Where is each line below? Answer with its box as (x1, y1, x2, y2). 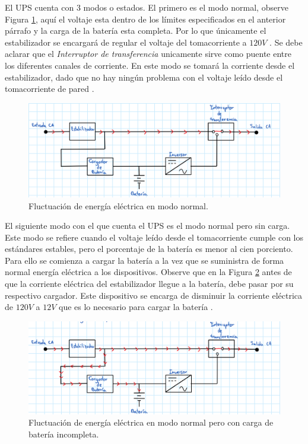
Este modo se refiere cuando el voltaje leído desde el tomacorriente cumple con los (5, 231, 304, 243)
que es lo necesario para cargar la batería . (59, 301, 213, 313)
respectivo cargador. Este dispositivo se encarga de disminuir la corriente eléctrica (5, 289, 303, 301)
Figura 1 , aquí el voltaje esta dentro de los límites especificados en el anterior (5, 12, 286, 25)
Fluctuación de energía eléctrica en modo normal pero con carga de (28, 416, 274, 429)
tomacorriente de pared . (5, 82, 94, 95)
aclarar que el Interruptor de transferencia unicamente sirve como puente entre (5, 47, 291, 60)
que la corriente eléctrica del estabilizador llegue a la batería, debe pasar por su (5, 277, 294, 290)
